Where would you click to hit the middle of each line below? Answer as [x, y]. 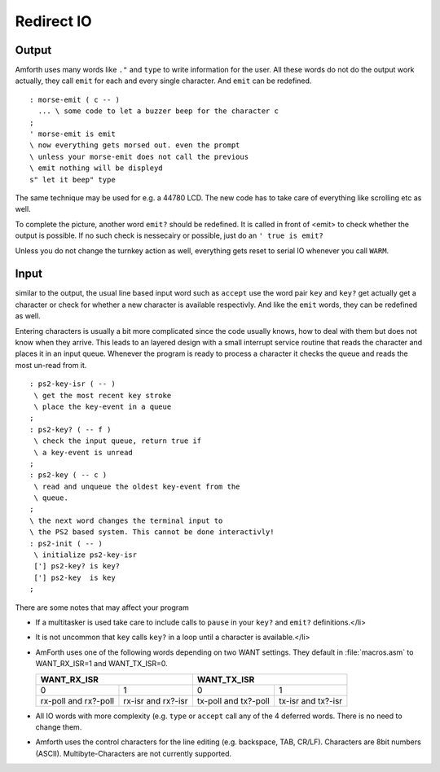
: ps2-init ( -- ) [66, 543]
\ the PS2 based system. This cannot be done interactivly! [152, 532]
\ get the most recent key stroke [103, 395]
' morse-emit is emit [73, 134]
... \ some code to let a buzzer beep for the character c [158, 111]
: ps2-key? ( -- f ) [70, 429]
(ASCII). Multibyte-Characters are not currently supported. [134, 753]
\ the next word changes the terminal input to [126, 520]
